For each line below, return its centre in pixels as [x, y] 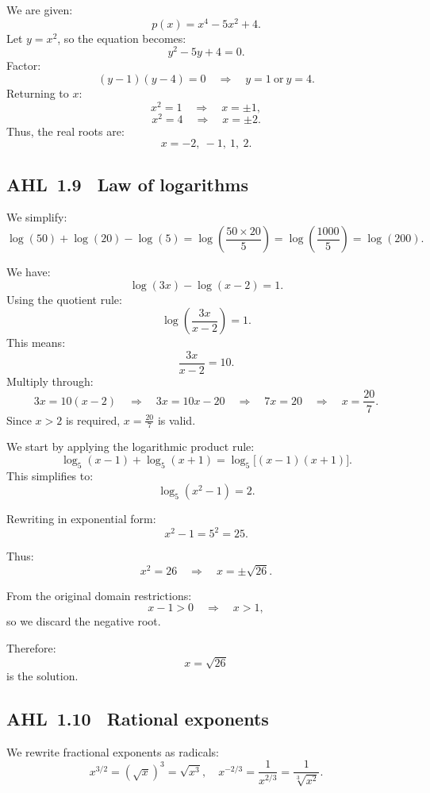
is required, [93, 420]
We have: [29, 272]
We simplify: [37, 217]
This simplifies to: [50, 475]
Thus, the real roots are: [65, 131]
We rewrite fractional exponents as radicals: [113, 751]
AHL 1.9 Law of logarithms [128, 184]
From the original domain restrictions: [99, 595]
